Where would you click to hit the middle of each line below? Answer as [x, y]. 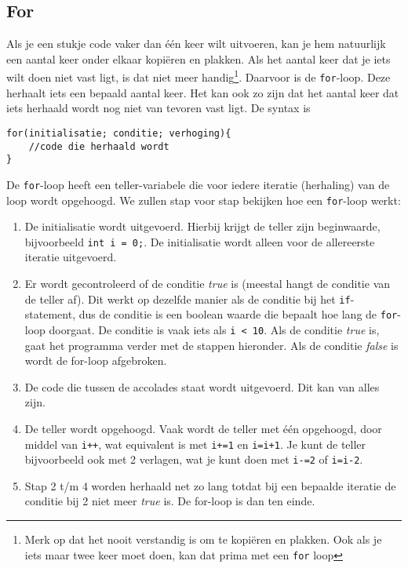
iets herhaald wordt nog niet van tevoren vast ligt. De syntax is [158, 108]
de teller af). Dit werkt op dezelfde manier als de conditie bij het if [188, 299]
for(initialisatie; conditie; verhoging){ [119, 133]
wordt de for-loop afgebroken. [96, 360]
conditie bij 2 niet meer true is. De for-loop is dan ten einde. [170, 501]
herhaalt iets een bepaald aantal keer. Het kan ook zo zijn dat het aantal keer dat [203, 92]
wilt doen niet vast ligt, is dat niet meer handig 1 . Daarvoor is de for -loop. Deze [199, 76]
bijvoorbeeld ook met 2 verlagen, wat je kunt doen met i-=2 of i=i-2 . [194, 459]
